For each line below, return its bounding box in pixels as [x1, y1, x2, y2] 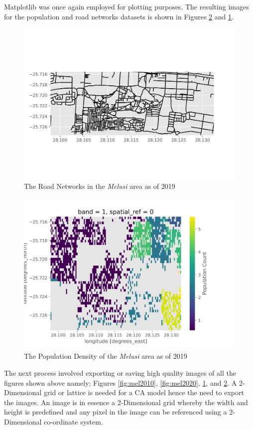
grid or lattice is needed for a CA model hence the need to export [43, 387, 244, 398]
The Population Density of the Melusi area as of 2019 [24, 351, 187, 361]
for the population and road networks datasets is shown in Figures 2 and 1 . [4, 11, 234, 21]
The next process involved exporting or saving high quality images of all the [4, 367, 236, 378]
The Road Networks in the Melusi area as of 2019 [24, 181, 175, 191]
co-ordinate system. [43, 416, 103, 427]
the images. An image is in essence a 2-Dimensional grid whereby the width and [4, 397, 248, 407]
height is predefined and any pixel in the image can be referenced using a [4, 407, 227, 417]
